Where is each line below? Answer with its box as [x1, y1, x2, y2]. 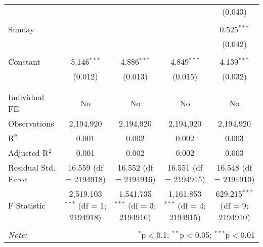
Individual [8, 91, 45, 103]
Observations [8, 117, 54, 129]
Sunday [8, 23, 34, 35]
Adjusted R [8, 147, 49, 158]
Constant [8, 56, 40, 67]
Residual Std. [8, 161, 56, 173]
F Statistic [8, 199, 46, 211]
